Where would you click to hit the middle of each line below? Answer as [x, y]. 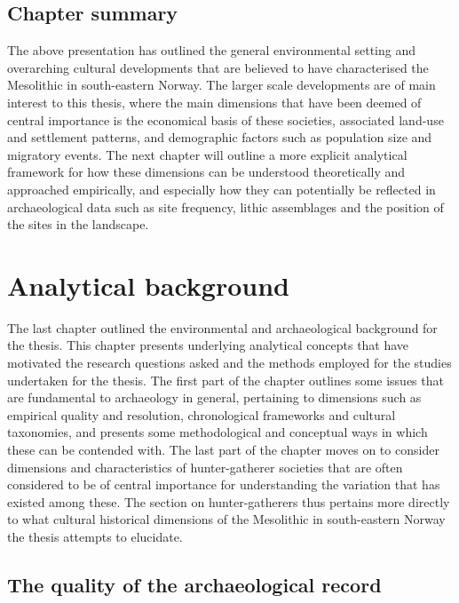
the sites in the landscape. [78, 224]
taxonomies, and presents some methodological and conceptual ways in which [218, 432]
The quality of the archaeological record [194, 584]
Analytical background [148, 285]
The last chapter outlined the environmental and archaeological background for [222, 327]
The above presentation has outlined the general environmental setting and [212, 50]
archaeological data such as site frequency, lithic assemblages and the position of [226, 206]
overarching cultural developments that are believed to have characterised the [218, 67]
